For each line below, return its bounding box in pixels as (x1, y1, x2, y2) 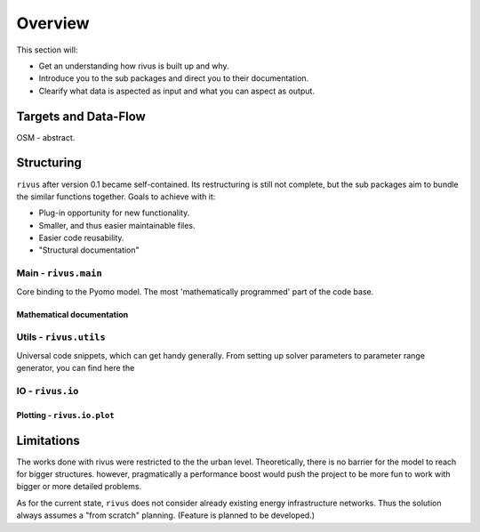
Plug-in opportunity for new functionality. (38, 207, 190, 218)
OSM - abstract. (16, 132, 76, 142)
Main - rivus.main (16, 267, 102, 279)
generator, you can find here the (16, 363, 135, 374)
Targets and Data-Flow (16, 109, 146, 124)
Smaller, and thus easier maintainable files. (38, 220, 196, 230)
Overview (16, 13, 90, 33)
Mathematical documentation (16, 309, 129, 319)
